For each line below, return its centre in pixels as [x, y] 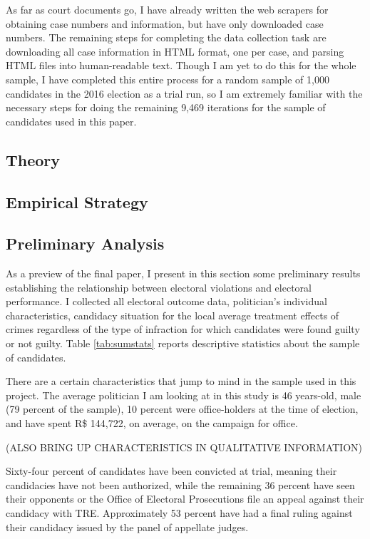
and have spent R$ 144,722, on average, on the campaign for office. [152, 423]
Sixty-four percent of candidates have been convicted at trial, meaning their [171, 471]
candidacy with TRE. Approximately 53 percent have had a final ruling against [179, 513]
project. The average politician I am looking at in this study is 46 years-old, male [184, 395]
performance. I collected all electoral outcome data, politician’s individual [166, 301]
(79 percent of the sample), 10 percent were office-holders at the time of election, [182, 409]
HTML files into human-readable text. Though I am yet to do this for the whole [181, 65]
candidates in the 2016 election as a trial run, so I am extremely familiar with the [184, 93]
